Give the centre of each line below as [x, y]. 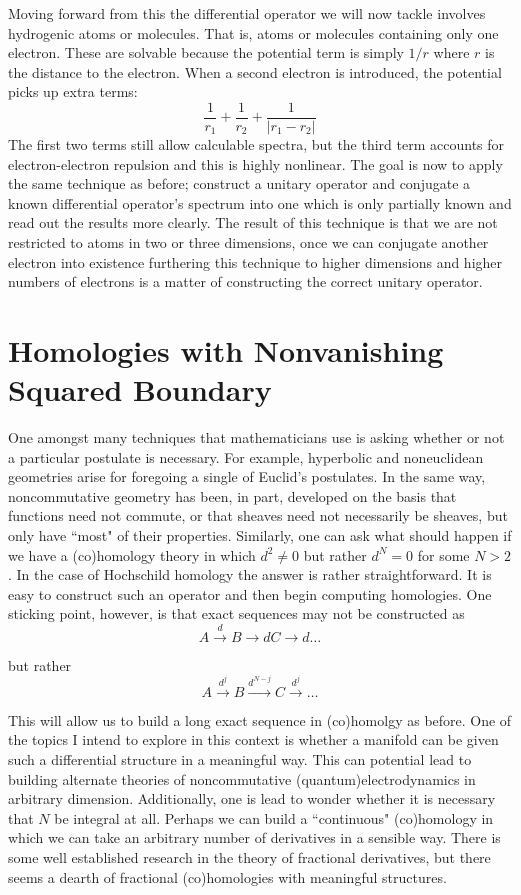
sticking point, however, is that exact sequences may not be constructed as [236, 613]
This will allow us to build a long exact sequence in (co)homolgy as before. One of [260, 719]
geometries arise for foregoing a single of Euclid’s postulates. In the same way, [247, 476]
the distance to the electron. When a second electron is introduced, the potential [255, 71]
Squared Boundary [140, 389]
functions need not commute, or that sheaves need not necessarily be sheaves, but [258, 515]
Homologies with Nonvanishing [226, 349]
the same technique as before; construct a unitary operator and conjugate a [239, 183]
